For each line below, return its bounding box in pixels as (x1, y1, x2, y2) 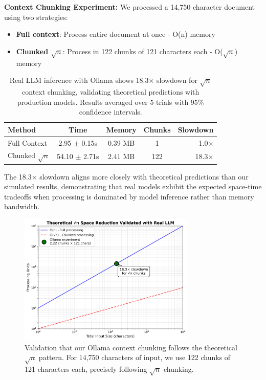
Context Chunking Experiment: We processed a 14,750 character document (4, 2, 255, 12)
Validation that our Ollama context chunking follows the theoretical (25, 342, 237, 352)
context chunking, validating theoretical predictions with (22, 86, 199, 97)
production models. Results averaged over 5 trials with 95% (17, 96, 204, 107)
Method (8, 124, 36, 135)
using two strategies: (4, 11, 68, 22)
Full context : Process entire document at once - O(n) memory (16, 29, 215, 39)
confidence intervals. (79, 106, 142, 117)
